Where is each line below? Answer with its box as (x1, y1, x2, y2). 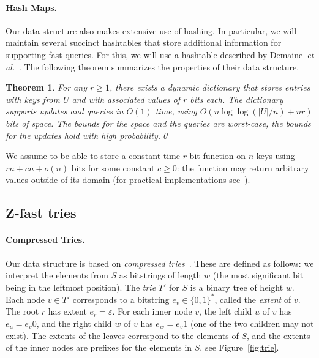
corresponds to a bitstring (72, 293, 170, 305)
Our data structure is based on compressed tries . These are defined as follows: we (6, 256, 314, 269)
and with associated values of (72, 92, 180, 105)
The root (6, 305, 39, 318)
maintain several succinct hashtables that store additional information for (6, 36, 282, 49)
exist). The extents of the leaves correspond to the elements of (6, 329, 239, 341)
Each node (6, 293, 45, 305)
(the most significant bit (212, 269, 304, 282)
